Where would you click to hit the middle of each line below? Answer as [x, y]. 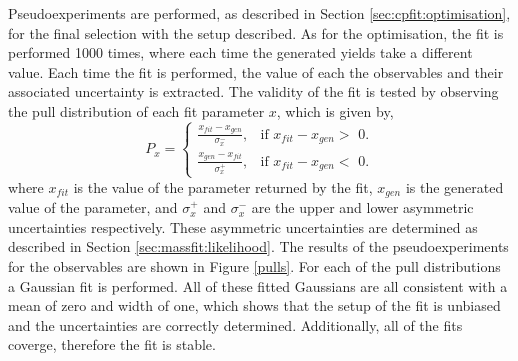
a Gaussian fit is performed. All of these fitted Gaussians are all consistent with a [258, 285]
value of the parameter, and [93, 207]
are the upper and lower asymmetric [362, 207]
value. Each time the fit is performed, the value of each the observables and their [256, 71]
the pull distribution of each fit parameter [136, 110]
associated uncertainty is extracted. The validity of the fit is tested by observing [253, 91]
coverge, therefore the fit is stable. [112, 344]
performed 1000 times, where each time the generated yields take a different [240, 52]
